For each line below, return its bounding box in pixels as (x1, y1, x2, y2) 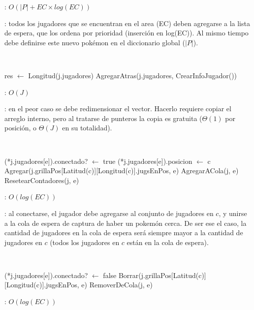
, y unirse (219, 208, 247, 218)
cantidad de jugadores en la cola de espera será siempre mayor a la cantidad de (4, 227, 243, 238)
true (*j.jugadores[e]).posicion (103, 155, 192, 166)
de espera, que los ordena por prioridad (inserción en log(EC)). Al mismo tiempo (4, 28, 249, 38)
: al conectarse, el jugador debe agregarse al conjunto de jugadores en (4, 208, 214, 218)
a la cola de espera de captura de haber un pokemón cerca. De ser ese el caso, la (4, 217, 247, 228)
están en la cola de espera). (127, 237, 209, 247)
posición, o (4, 123, 37, 133)
